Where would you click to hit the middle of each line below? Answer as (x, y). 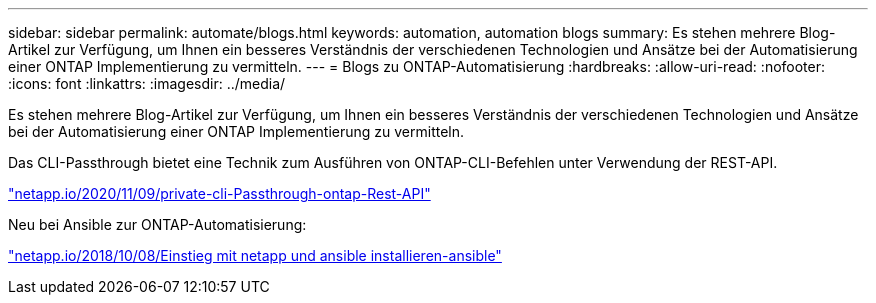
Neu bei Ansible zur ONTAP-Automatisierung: (157, 224)
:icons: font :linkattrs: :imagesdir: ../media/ (147, 83)
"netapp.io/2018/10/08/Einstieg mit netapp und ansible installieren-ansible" (255, 255)
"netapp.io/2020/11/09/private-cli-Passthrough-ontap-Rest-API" (219, 193)
